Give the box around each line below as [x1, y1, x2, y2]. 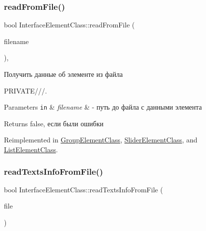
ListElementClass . [4, 144, 58, 155]
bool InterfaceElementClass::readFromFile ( [4, 20, 135, 30]
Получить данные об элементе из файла [4, 69, 123, 79]
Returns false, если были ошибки [4, 118, 103, 128]
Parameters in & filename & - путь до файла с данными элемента [4, 102, 202, 112]
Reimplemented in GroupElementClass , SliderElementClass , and [4, 135, 198, 145]
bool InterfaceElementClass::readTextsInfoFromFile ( [4, 184, 163, 194]
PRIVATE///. [4, 85, 47, 95]
